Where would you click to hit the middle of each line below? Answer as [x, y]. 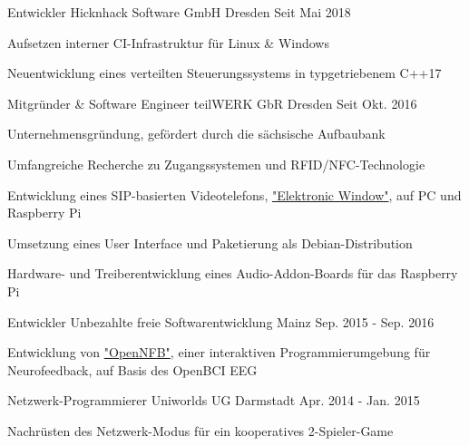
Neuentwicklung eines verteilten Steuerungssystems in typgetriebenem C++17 [225, 73]
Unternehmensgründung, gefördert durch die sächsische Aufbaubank [196, 134]
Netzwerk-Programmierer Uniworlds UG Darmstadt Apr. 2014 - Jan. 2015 [214, 400]
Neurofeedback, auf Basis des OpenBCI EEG [132, 369]
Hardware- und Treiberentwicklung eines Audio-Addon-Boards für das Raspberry [233, 273]
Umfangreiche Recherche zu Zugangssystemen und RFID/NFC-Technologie [216, 164]
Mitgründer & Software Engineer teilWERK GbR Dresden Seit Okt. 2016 [212, 103]
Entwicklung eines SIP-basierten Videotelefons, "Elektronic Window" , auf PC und [234, 194]
